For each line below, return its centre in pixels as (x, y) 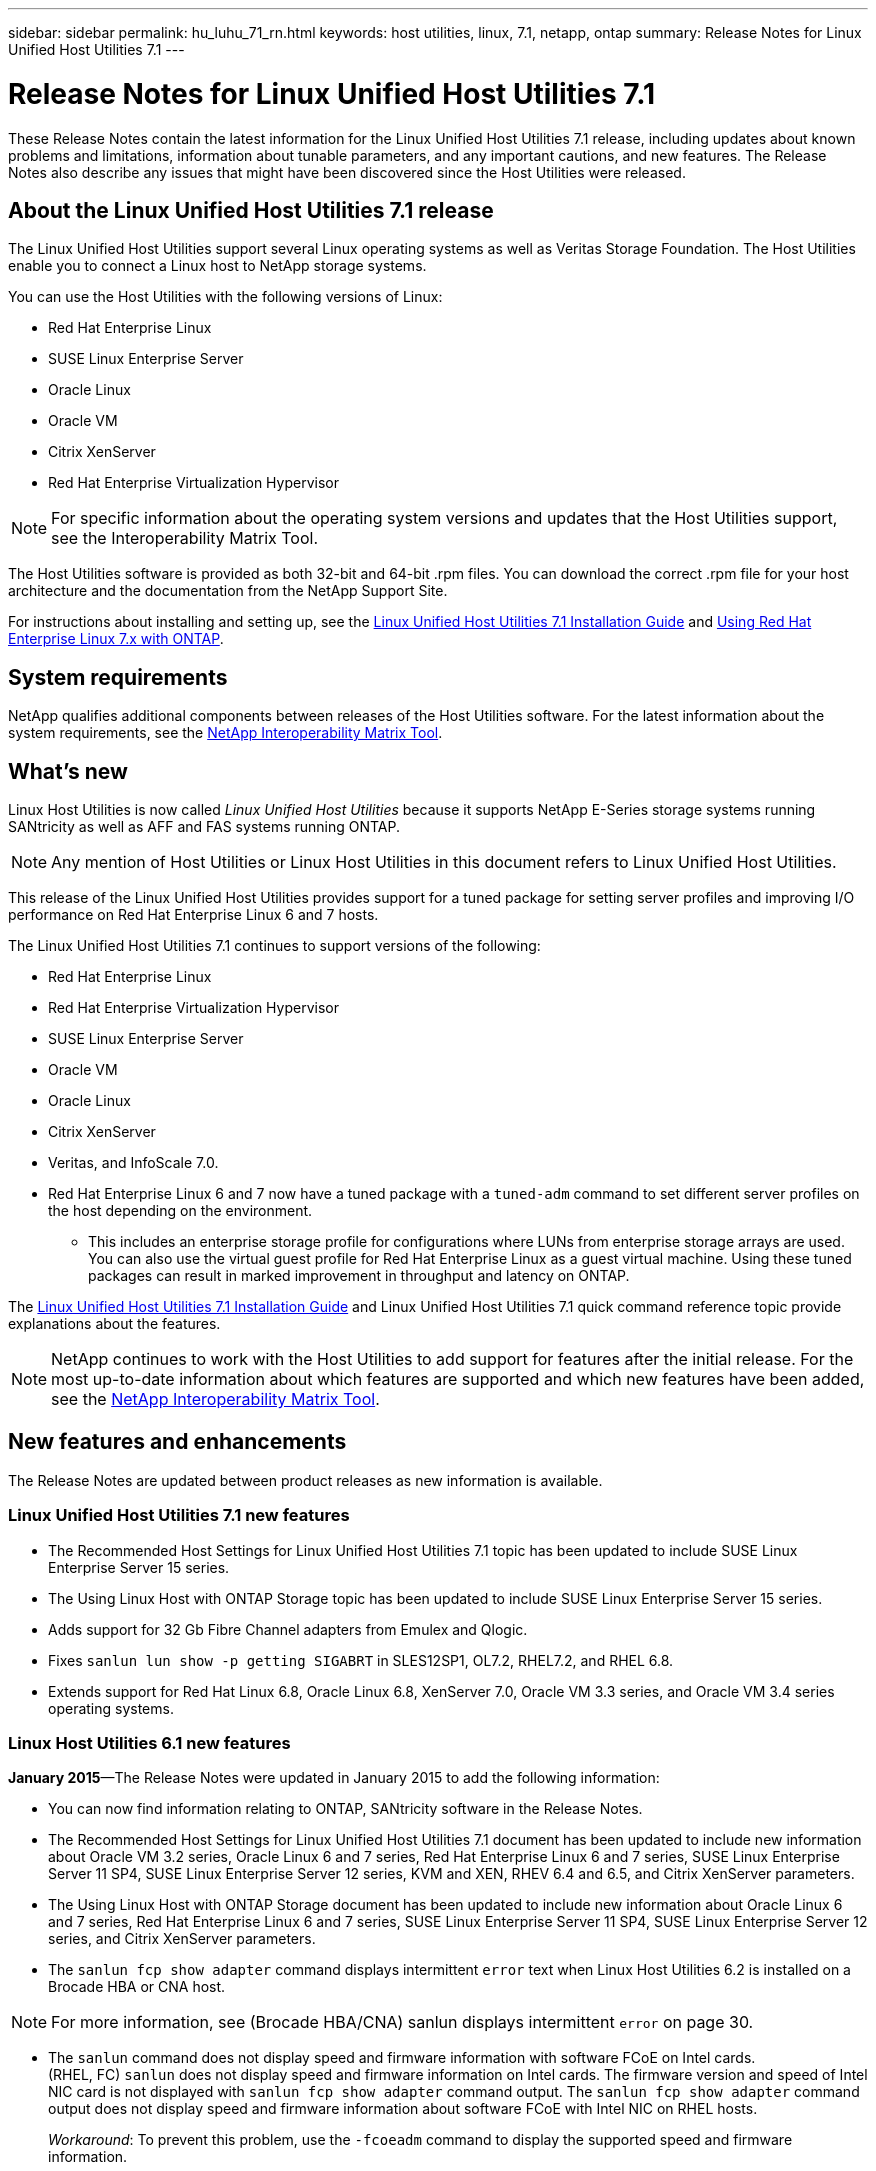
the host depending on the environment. (180, 1211)
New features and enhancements (177, 1442)
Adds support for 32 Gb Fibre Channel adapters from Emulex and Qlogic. (288, 1629)
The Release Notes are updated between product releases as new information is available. (305, 1480)
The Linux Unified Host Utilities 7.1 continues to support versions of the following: (274, 946)
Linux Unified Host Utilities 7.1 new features (179, 1515)
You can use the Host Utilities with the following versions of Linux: (225, 297)
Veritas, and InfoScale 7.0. (133, 1163)
